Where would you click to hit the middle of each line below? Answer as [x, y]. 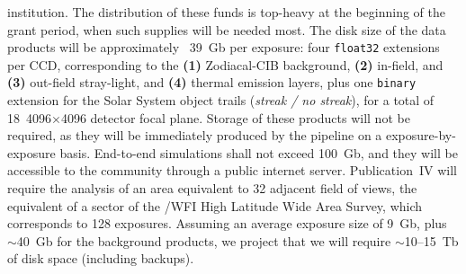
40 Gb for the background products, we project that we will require [204, 240]
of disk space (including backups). [101, 258]
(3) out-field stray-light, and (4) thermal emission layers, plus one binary [212, 82]
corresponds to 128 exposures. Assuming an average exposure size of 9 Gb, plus [227, 223]
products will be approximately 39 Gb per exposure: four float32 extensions [224, 47]
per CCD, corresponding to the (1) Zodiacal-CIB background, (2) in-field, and [225, 64]
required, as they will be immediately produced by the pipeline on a [195, 135]
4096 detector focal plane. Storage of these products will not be [235, 117]
